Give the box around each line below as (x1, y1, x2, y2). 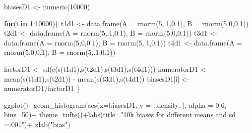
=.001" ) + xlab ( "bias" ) (4, 119, 70, 129)
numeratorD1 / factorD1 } (4, 83, 80, 93)
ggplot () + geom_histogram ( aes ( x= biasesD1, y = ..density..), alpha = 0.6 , (4, 99, 227, 110)
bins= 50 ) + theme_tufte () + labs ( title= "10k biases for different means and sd (4, 109, 236, 120)
